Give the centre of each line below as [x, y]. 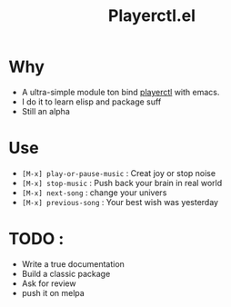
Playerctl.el [152, 16]
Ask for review [49, 283]
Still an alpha [45, 111]
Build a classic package [66, 273]
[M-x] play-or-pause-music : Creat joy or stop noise [118, 173]
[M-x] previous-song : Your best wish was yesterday [120, 202]
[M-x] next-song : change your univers [94, 193]
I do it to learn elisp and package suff [91, 102]
